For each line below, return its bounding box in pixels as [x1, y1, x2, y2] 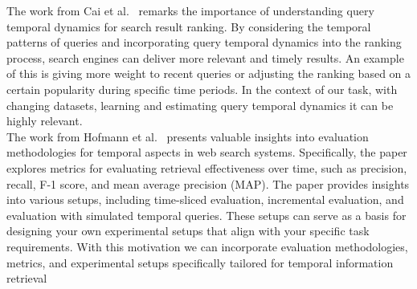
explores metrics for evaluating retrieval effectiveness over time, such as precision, [6, 159, 407, 176]
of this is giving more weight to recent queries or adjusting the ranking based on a [6, 65, 411, 82]
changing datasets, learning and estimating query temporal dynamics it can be [6, 96, 394, 113]
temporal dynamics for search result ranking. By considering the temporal [6, 18, 371, 35]
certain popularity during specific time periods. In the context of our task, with [6, 80, 398, 97]
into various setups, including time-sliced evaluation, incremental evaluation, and [6, 191, 404, 208]
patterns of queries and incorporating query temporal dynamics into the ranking [6, 34, 402, 51]
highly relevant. [6, 112, 83, 129]
